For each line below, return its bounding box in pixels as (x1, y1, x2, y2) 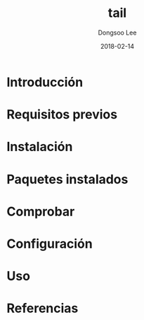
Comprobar (6, 203, 75, 220)
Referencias (6, 300, 79, 316)
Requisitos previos (6, 107, 117, 123)
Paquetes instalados (6, 171, 129, 187)
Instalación (6, 139, 73, 155)
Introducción (6, 74, 84, 90)
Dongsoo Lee (98, 28, 137, 37)
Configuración (6, 235, 93, 251)
